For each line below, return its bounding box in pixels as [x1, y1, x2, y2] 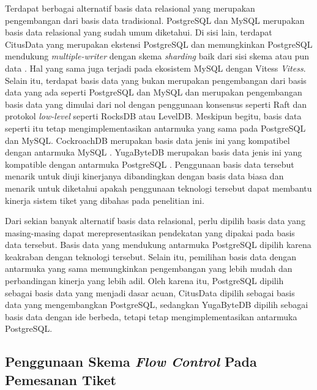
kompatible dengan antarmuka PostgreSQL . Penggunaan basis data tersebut [5, 157, 294, 170]
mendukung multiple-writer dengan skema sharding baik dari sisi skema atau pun [5, 50, 310, 62]
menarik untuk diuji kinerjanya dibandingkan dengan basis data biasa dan [5, 170, 284, 182]
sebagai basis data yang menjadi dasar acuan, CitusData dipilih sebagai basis [5, 286, 295, 299]
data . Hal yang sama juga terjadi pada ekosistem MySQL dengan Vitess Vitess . [5, 61, 306, 74]
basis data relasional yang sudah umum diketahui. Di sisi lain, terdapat [5, 26, 272, 39]
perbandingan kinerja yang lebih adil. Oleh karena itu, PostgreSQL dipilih [5, 274, 284, 287]
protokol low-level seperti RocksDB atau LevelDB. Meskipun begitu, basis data [5, 110, 302, 122]
